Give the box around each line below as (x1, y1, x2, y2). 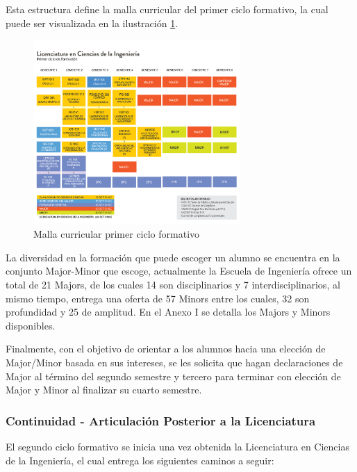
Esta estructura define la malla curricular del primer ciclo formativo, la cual (6, 2, 329, 16)
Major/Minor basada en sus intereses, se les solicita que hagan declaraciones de (6, 355, 343, 370)
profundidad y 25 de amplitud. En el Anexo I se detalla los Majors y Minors (6, 304, 331, 319)
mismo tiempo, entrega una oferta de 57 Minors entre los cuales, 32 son (6, 291, 310, 305)
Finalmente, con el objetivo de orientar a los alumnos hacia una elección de (6, 341, 326, 356)
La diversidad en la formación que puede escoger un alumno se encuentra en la (6, 250, 340, 264)
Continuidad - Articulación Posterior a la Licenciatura (6, 412, 316, 429)
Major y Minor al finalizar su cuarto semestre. (6, 382, 202, 397)
